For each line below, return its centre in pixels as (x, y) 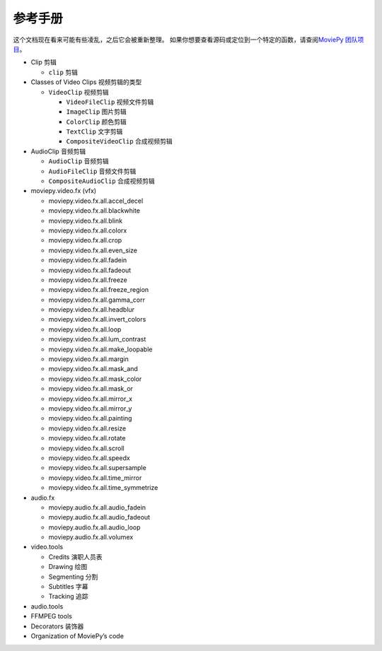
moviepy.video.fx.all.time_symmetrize (103, 488)
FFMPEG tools (51, 616)
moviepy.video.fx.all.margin (88, 359)
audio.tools (47, 606)
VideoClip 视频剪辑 (79, 92)
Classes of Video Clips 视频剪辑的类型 (86, 82)
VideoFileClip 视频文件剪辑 (110, 102)
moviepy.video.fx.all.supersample (97, 468)
